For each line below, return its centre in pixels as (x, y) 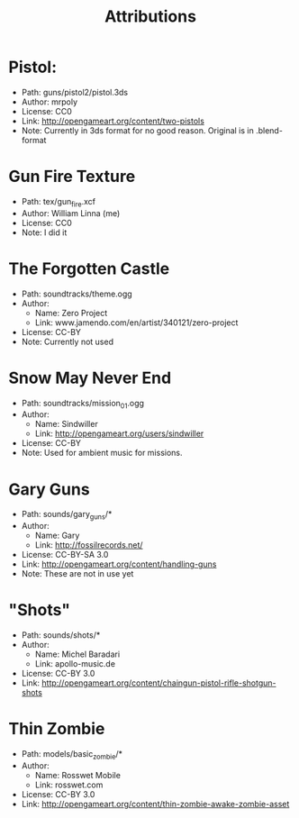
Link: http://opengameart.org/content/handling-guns (119, 564)
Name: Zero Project (71, 313)
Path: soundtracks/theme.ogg (77, 294)
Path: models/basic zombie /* (72, 754)
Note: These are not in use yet (77, 574)
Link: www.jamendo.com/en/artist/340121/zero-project (136, 323)
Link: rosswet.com (69, 785)
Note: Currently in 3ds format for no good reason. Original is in (137, 130)
